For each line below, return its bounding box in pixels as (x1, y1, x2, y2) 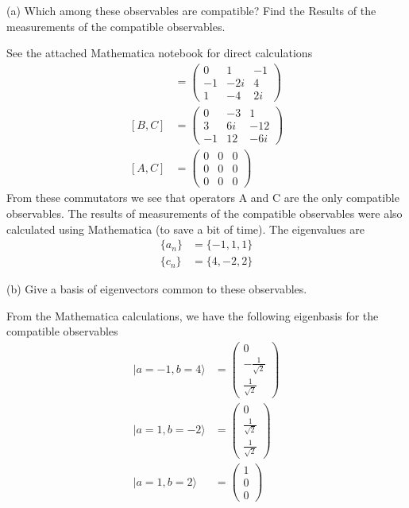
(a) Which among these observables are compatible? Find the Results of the (6, 2, 376, 18)
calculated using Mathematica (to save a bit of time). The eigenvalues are (6, 220, 365, 237)
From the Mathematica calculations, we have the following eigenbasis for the (6, 307, 379, 324)
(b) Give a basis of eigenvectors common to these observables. (6, 281, 307, 297)
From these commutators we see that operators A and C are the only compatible (6, 189, 399, 206)
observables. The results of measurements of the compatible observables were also (6, 204, 403, 221)
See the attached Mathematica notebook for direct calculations (6, 45, 313, 61)
